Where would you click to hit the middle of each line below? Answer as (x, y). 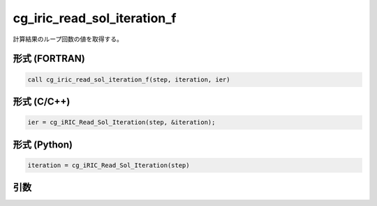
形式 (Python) (43, 144)
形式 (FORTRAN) (49, 59)
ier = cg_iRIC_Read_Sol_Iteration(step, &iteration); (121, 122)
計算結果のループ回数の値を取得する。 (68, 39)
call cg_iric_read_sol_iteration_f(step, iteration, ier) (129, 79)
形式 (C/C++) (42, 101)
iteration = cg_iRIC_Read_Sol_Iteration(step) (109, 165)
